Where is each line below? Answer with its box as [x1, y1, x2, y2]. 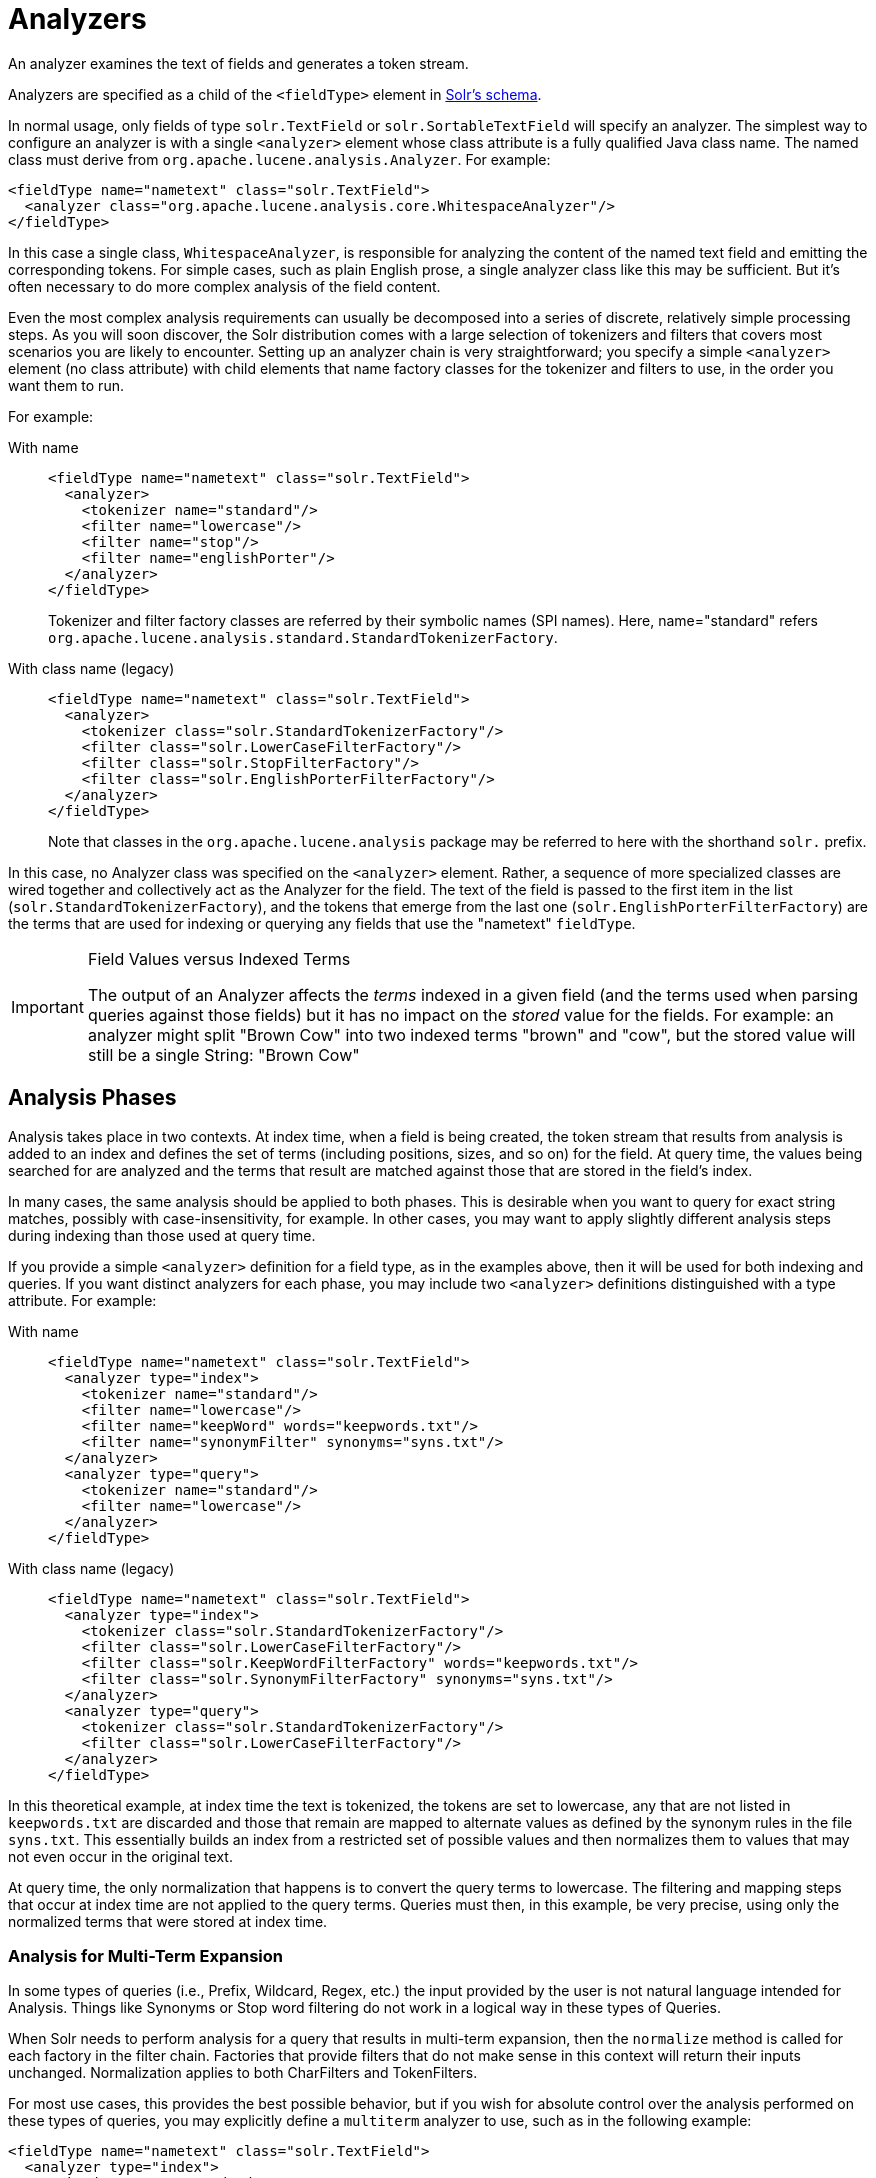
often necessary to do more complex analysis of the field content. [8, 277, 441, 295]
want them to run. [8, 376, 124, 394]
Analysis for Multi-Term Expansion [8, 1945, 283, 1966]
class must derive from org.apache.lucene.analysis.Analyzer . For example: [8, 150, 551, 168]
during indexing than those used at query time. [8, 1226, 316, 1244]
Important [11, 996, 84, 1017]
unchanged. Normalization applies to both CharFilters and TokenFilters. [8, 2064, 478, 2082]
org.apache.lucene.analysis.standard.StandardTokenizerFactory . [48, 628, 558, 646]
